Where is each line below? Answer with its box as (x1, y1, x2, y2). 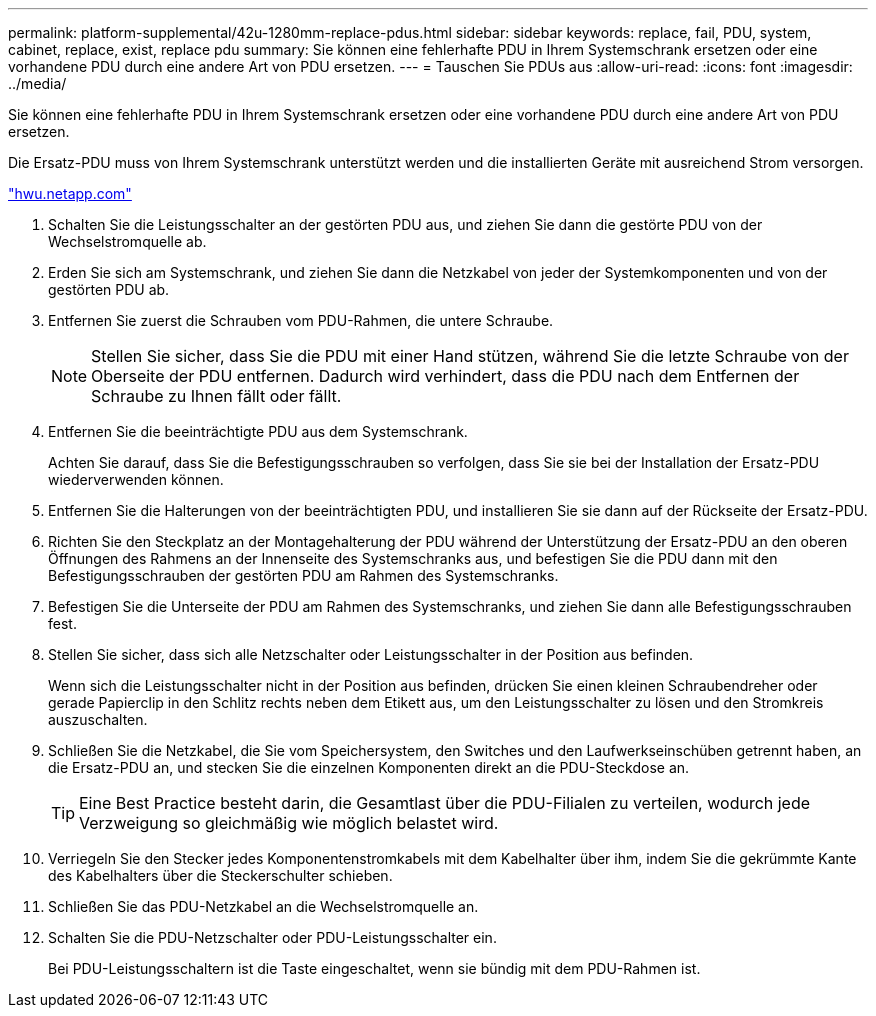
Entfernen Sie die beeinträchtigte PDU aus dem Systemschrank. (48, 423, 468, 440)
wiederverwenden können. (48, 471, 224, 488)
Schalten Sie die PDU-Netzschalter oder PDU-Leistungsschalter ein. (48, 929, 497, 946)
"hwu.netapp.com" (8, 185, 132, 202)
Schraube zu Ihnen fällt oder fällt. (91, 386, 342, 406)
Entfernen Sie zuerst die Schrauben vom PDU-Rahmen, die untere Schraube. (48, 312, 554, 329)
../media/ (8, 75, 67, 92)
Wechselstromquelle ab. (48, 233, 207, 250)
